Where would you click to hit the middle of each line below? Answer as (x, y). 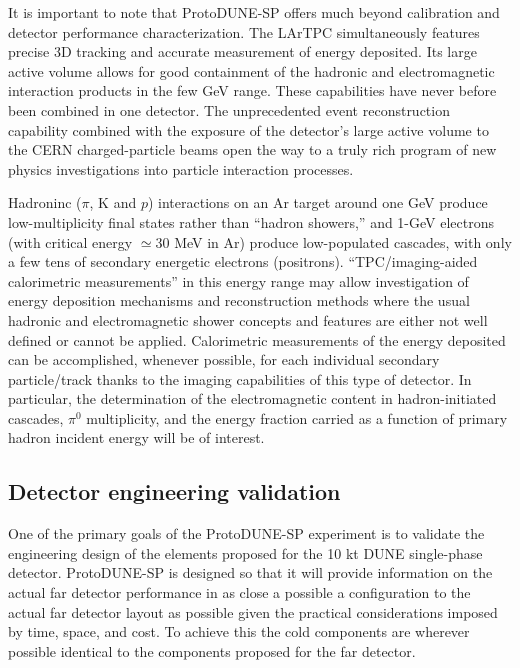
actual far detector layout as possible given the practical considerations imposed (253, 611)
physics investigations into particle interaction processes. (181, 168)
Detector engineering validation (174, 491)
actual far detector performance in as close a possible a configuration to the (239, 592)
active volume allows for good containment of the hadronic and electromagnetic (251, 70)
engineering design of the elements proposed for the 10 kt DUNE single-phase (245, 552)
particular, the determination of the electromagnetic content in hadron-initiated (252, 398)
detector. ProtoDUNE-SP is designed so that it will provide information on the (250, 572)
